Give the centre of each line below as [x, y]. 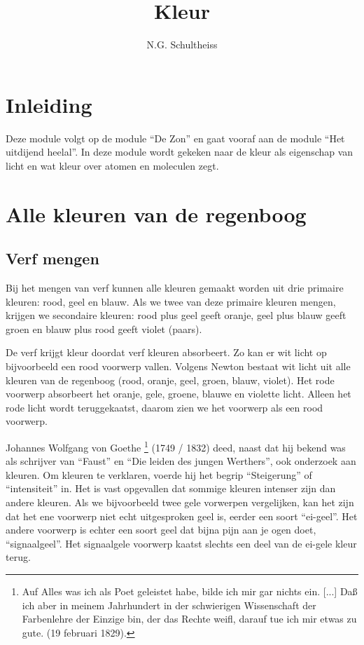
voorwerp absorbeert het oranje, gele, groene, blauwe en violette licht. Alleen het [178, 394]
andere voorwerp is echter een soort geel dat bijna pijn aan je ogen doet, [161, 530]
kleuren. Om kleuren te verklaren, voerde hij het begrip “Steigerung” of [159, 474]
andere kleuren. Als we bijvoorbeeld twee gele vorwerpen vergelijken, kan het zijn [180, 502]
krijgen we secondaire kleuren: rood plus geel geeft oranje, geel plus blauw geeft [176, 315]
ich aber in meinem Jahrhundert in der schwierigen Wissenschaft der [169, 605]
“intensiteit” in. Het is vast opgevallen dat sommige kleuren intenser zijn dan [171, 488]
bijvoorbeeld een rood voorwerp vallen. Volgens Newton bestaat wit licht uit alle [178, 366]
